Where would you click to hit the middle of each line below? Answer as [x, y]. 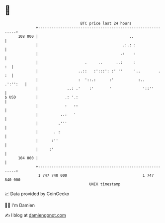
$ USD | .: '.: [41, 97]
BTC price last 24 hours [106, 23]
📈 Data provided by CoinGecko [37, 194]
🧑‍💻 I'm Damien [20, 205]
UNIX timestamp [105, 184]
